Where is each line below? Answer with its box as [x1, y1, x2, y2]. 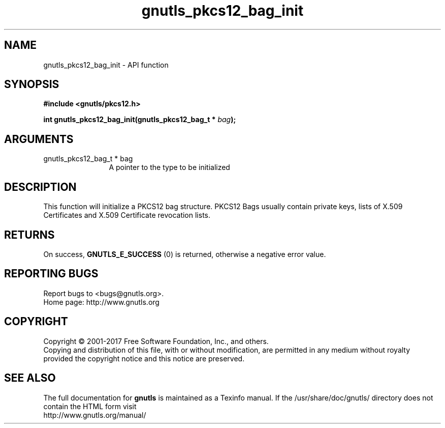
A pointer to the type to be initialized [109, 163, 230, 172]
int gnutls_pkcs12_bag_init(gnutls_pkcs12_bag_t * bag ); [43, 115, 236, 124]
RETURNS [4, 228, 55, 241]
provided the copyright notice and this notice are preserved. [43, 354, 245, 363]
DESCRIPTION [4, 180, 77, 193]
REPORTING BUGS [4, 267, 99, 280]
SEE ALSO [4, 372, 56, 385]
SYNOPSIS [4, 78, 59, 91]
